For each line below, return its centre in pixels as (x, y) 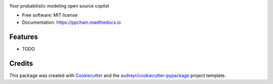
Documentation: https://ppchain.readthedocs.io (72, 22)
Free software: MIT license (50, 15)
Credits (21, 63)
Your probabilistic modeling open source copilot (59, 6)
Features (24, 37)
